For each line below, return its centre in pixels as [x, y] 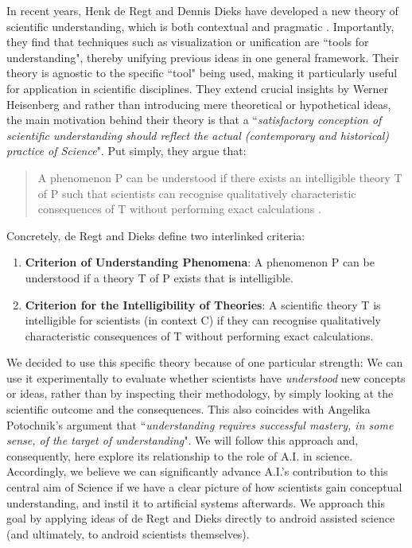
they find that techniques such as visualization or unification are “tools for [188, 42]
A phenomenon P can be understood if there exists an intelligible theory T [220, 177]
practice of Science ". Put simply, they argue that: [126, 151]
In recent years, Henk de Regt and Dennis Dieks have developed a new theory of [202, 10]
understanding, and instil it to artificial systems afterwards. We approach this [196, 502]
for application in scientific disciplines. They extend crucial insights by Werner [198, 88]
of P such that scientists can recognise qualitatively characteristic [197, 193]
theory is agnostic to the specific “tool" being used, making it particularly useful [202, 73]
